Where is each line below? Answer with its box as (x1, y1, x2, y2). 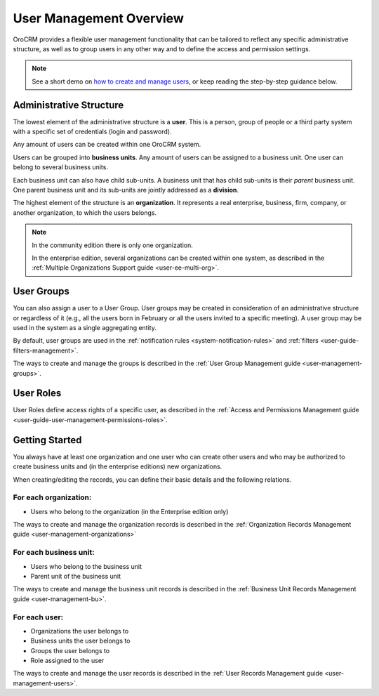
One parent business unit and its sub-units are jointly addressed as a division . (13, 185, 239, 194)
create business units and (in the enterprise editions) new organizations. (13, 462, 222, 471)
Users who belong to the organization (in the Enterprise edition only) (30, 507, 229, 516)
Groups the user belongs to (30, 646, 110, 655)
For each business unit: (13, 548, 95, 558)
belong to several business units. (13, 163, 109, 171)
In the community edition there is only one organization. (32, 241, 193, 249)
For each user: (13, 612, 64, 622)
